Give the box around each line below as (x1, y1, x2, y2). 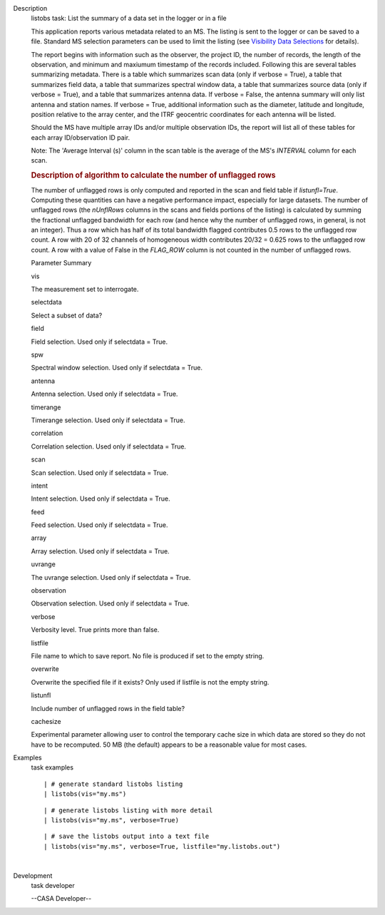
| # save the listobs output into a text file (43, 832, 210, 841)
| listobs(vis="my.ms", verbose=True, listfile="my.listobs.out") (43, 842, 281, 850)
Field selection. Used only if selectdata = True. (31, 337, 168, 346)
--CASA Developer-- (31, 894, 92, 903)
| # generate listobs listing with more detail (43, 806, 213, 814)
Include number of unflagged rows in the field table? (31, 704, 185, 712)
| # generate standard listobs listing (43, 779, 183, 788)
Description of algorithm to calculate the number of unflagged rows (31, 170, 276, 180)
